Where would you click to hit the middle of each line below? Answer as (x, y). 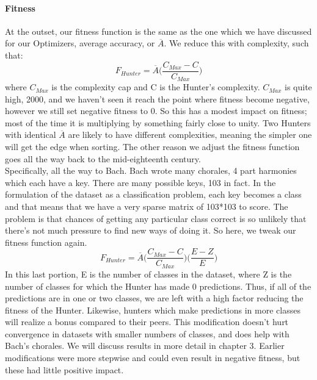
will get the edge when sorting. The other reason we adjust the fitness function (152, 147)
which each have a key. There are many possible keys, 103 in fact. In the (140, 182)
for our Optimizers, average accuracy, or (80, 43)
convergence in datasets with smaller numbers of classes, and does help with (147, 333)
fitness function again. (46, 242)
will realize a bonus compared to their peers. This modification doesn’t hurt (147, 322)
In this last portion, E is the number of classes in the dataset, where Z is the (148, 274)
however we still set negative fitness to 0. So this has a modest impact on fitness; (156, 111)
